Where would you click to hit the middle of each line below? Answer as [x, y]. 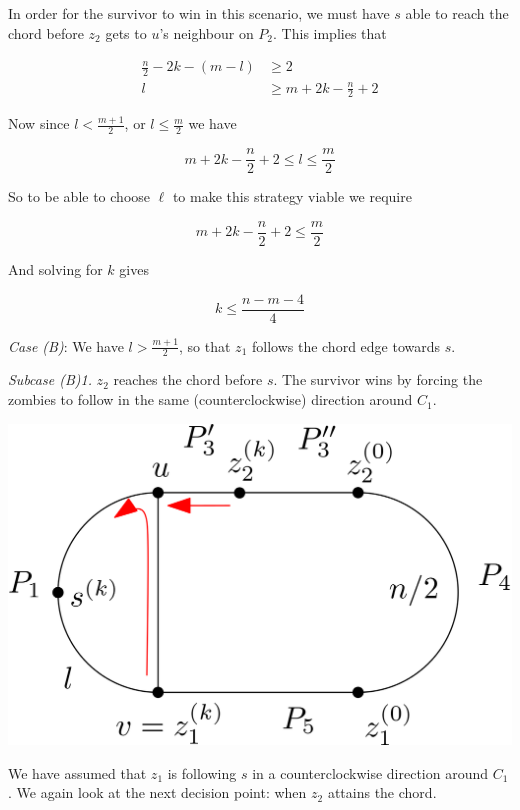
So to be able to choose [79, 196]
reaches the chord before [188, 379]
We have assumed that [77, 772]
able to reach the [457, 13]
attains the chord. [382, 792]
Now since [39, 123]
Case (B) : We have [66, 345]
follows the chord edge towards [346, 345]
